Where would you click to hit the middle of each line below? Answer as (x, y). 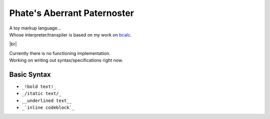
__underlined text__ (47, 100)
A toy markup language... (35, 28)
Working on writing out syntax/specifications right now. (66, 60)
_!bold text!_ (39, 87)
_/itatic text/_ (42, 93)
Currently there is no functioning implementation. (60, 53)
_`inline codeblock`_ (48, 108)
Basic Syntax (30, 74)
